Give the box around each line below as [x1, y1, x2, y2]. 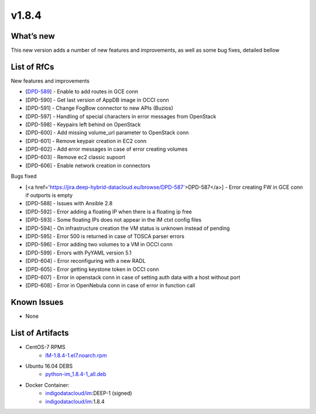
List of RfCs [11, 62, 54, 72]
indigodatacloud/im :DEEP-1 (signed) [45, 390, 132, 397]
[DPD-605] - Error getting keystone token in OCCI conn [25, 266, 159, 273]
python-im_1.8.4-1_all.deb [45, 371, 107, 378]
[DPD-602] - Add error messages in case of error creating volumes [25, 145, 188, 152]
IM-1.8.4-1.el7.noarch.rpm [45, 352, 107, 359]
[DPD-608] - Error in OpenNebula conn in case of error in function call [25, 282, 195, 289]
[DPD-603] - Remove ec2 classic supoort [25, 154, 126, 161]
